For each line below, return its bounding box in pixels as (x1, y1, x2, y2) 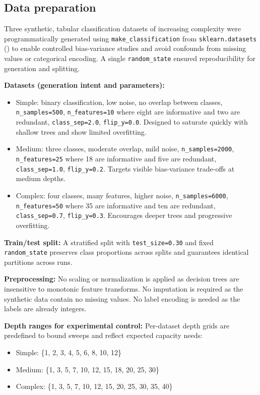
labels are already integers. (4, 303, 87, 314)
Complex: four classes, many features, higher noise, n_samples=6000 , (16, 190, 228, 200)
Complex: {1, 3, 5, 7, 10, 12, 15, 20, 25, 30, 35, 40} (16, 381, 173, 391)
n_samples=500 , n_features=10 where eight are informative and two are (16, 106, 240, 117)
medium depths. (16, 173, 66, 184)
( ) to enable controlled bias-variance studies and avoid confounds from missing (4, 43, 246, 53)
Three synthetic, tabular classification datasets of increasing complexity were (4, 23, 241, 34)
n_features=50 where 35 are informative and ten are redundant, (16, 200, 216, 210)
